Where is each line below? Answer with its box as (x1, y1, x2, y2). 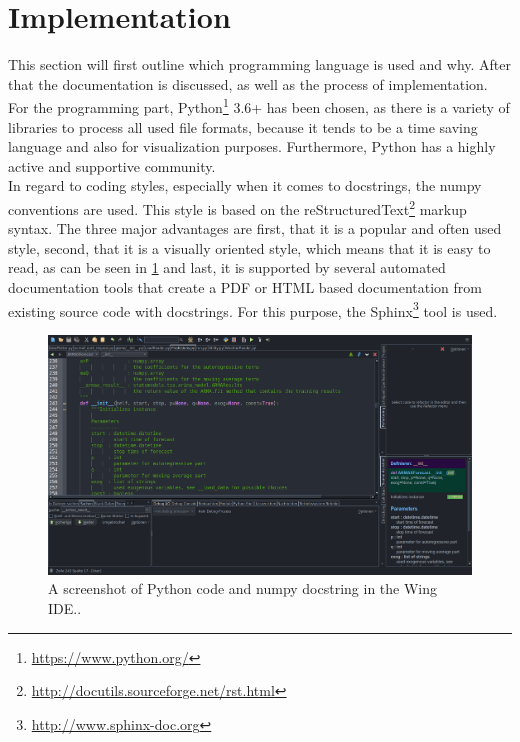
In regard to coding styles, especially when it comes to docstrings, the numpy (8, 175, 482, 196)
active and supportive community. (8, 155, 216, 176)
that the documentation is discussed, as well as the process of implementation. (8, 73, 488, 94)
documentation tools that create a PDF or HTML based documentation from (8, 276, 482, 297)
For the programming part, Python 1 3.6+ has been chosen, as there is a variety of (8, 94, 510, 117)
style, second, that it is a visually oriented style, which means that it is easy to (8, 237, 491, 258)
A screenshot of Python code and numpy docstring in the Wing (48, 578, 438, 599)
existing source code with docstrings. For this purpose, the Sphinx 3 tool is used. (8, 297, 498, 321)
